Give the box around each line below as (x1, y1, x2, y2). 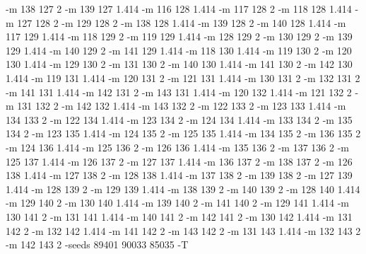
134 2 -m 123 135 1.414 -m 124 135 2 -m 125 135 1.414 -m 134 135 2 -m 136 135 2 (6, 126, 361, 141)
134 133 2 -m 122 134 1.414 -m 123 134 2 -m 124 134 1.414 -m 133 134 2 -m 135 (6, 112, 353, 127)
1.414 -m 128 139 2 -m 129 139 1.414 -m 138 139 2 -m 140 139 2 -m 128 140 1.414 (6, 181, 360, 196)
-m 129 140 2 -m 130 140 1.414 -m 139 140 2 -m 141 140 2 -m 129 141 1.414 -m (6, 195, 349, 210)
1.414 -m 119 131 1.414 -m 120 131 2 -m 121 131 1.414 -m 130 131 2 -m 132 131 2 (6, 70, 360, 85)
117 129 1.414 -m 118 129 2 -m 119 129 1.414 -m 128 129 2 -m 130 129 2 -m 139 (6, 29, 353, 44)
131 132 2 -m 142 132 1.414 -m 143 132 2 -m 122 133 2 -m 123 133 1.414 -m (17, 98, 346, 113)
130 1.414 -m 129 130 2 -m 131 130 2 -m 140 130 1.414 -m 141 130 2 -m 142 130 (6, 57, 353, 71)
